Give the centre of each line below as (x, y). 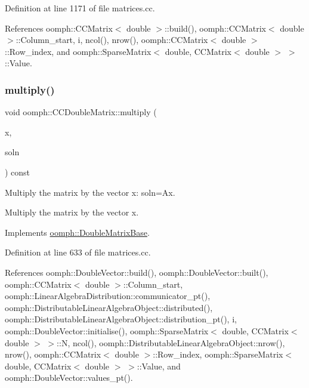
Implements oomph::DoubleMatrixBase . (77, 232)
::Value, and (159, 366)
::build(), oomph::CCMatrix (215, 28)
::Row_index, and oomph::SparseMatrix (78, 51)
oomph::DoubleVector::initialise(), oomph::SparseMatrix (107, 330)
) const (18, 172)
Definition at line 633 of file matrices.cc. (78, 252)
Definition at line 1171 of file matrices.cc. (80, 8)
